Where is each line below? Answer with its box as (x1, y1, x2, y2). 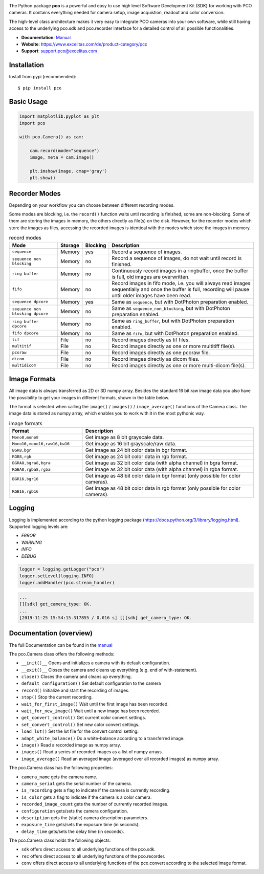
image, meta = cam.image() (29, 154, 95, 160)
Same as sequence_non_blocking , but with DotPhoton (111, 305, 231, 311)
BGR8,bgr (12, 447, 32, 453)
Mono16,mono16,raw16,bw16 (12, 441, 70, 446)
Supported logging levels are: (9, 524, 68, 529)
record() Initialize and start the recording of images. (21, 687, 130, 693)
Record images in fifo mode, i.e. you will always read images (111, 280, 251, 286)
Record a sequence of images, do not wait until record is (111, 255, 242, 262)
